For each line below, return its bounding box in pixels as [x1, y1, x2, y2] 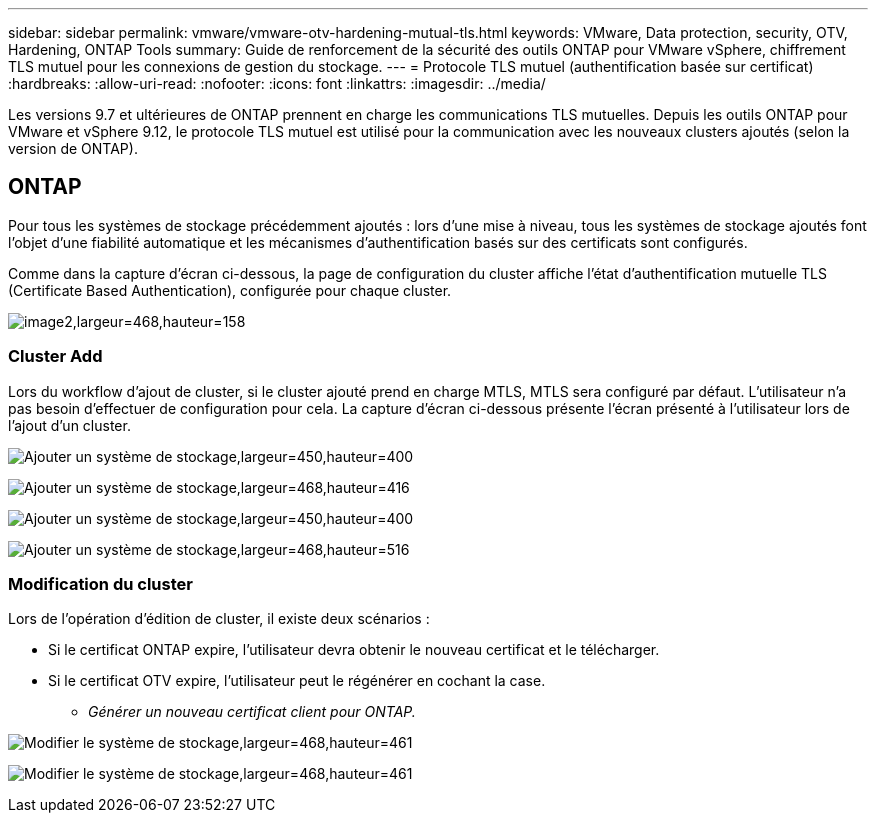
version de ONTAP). [8, 140, 138, 157]
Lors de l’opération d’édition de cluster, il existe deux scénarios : [8, 610, 430, 628]
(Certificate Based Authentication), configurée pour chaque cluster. [8, 281, 452, 299]
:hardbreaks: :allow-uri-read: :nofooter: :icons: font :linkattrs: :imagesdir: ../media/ [8, 75, 546, 92]
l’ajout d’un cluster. [8, 416, 131, 434]
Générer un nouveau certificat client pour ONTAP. [88, 703, 416, 721]
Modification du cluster [8, 573, 193, 594]
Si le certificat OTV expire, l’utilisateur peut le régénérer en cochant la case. [48, 672, 546, 690]
